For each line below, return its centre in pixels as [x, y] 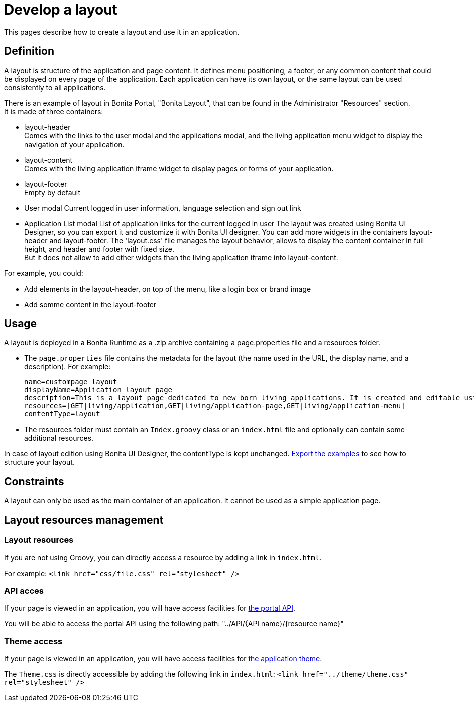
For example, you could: [44, 273]
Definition [29, 51]
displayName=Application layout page [98, 390]
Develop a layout [61, 10]
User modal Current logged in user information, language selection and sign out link [163, 208]
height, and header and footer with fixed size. [99, 249]
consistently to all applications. [55, 87]
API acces [24, 590]
